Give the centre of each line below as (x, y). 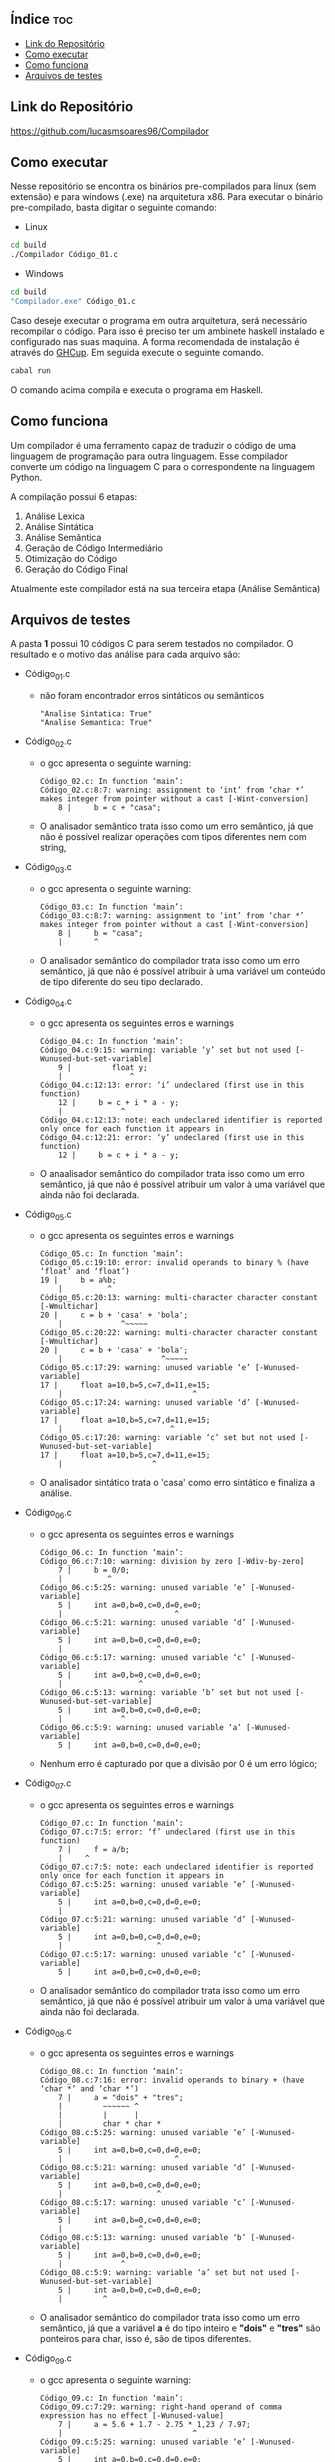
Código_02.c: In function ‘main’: (111, 782)
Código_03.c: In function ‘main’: (111, 907)
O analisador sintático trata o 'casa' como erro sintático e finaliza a (177, 1483)
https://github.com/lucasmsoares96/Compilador (110, 131)
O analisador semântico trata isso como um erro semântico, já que (176, 826)
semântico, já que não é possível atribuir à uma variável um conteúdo (182, 971)
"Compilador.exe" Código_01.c (73, 302)
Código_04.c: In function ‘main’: (111, 1041)
